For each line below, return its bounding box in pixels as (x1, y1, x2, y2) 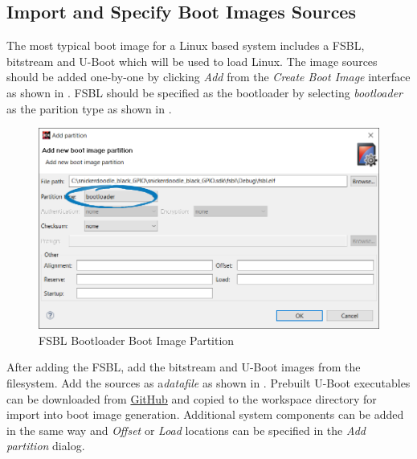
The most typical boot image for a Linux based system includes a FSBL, (6, 37, 365, 54)
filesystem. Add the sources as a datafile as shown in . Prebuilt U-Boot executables (6, 375, 411, 391)
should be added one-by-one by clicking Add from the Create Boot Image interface (6, 68, 411, 85)
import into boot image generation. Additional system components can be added (6, 406, 404, 423)
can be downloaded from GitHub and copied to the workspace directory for (6, 390, 377, 407)
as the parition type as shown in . (6, 100, 172, 117)
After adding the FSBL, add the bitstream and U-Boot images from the (6, 359, 361, 375)
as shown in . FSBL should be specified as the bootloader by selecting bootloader (6, 84, 403, 100)
